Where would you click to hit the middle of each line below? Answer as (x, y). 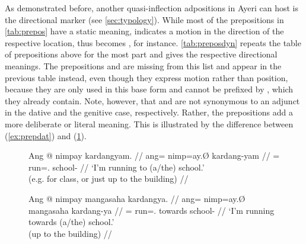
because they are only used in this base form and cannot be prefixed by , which (149, 89)
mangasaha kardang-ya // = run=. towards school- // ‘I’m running (152, 210)
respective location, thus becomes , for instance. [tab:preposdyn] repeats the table (153, 42)
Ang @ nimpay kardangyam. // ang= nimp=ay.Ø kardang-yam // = (154, 155)
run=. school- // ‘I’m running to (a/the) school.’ (117, 167)
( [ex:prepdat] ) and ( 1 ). (46, 135)
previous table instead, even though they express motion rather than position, (146, 77)
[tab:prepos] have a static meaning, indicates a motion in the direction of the (144, 31)
